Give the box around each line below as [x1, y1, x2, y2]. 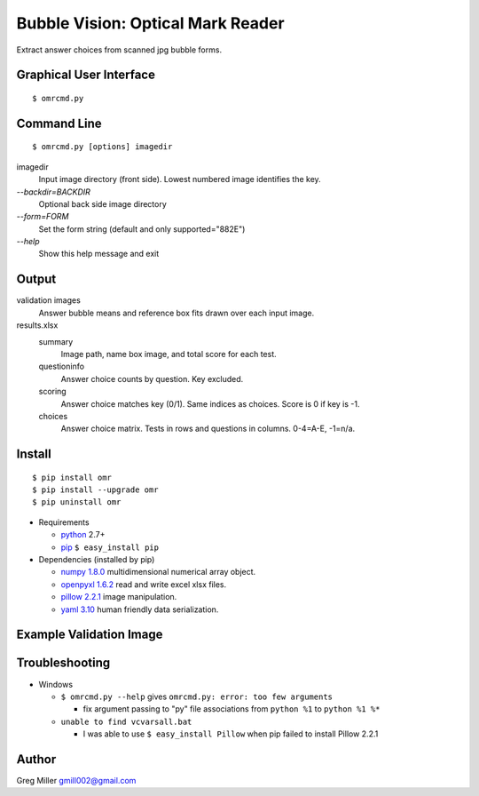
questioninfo [38, 361, 84, 372]
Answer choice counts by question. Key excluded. [60, 373, 244, 384]
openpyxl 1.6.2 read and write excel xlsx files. [60, 578, 227, 590]
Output [16, 272, 57, 287]
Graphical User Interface [16, 68, 155, 83]
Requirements [38, 516, 90, 528]
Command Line [16, 115, 102, 131]
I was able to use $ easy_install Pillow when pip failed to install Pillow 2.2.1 [82, 728, 379, 739]
